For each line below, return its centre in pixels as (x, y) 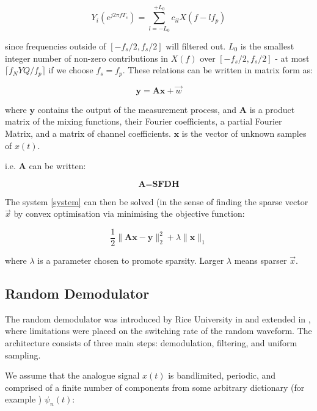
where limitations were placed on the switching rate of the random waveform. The (158, 331)
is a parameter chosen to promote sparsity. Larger (131, 260)
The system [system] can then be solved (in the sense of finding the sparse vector (157, 201)
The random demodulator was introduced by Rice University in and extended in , (158, 318)
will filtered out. (196, 45)
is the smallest (267, 45)
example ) (24, 399)
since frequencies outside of (56, 45)
